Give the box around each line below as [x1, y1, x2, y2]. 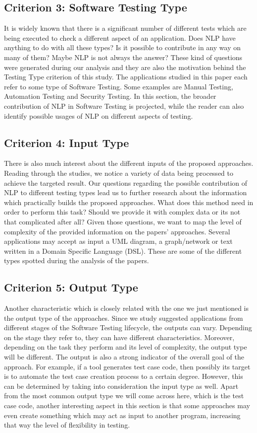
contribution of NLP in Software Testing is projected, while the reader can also [4, 100, 244, 111]
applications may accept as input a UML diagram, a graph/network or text [4, 236, 233, 246]
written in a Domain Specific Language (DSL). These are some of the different [4, 245, 242, 256]
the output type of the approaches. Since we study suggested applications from [4, 312, 243, 323]
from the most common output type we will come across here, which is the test [4, 390, 244, 401]
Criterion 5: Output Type [4, 280, 138, 295]
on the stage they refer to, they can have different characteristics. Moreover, [4, 332, 235, 342]
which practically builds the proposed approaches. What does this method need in [4, 197, 254, 207]
